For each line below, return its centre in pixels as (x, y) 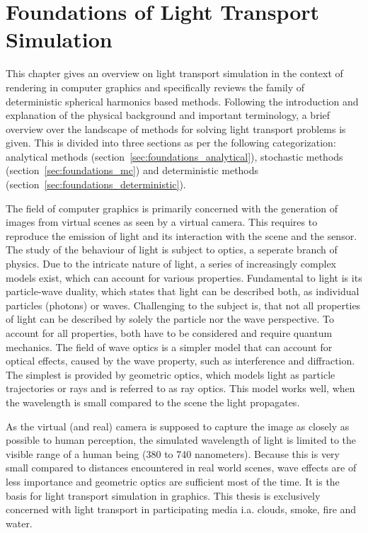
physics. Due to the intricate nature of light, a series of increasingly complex (171, 264)
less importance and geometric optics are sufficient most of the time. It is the (173, 481)
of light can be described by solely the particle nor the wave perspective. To (170, 319)
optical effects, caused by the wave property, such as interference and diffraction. (180, 361)
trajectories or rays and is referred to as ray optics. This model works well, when (180, 388)
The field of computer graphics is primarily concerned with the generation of (172, 208)
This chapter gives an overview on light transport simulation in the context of (174, 73)
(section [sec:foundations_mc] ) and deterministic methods (132, 170)
